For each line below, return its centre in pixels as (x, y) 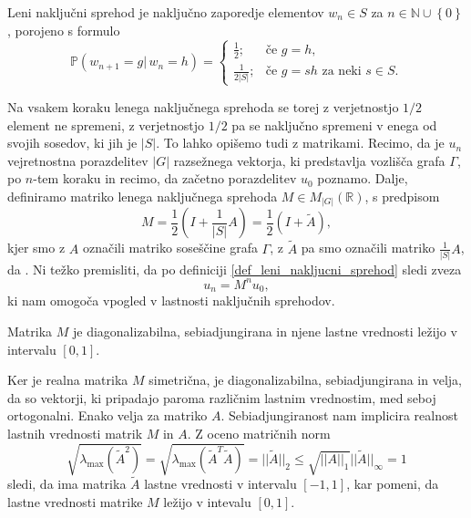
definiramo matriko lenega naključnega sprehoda (143, 196)
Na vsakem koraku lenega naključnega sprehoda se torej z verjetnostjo (203, 106)
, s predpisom (402, 196)
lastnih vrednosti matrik (75, 433)
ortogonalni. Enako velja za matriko (108, 415)
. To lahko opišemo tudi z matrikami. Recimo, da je (300, 143)
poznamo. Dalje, (363, 178)
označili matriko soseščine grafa (170, 248)
